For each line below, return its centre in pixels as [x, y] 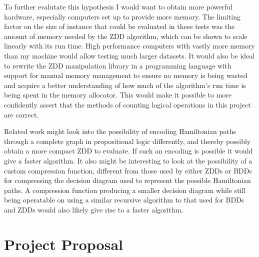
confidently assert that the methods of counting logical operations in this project [127, 104]
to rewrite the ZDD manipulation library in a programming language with [118, 65]
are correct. [21, 114]
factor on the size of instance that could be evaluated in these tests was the [119, 26]
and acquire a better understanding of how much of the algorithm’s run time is [125, 85]
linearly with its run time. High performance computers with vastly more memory [129, 46]
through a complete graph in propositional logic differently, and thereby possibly [127, 141]
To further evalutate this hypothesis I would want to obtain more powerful [118, 6]
